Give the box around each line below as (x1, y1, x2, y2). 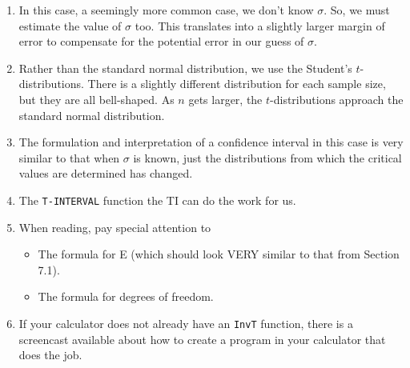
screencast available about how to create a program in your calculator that (18, 330, 386, 347)
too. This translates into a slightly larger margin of (135, 17, 385, 34)
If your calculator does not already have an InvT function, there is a (18, 314, 353, 331)
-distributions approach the (270, 90, 404, 107)
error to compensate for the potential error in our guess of (18, 33, 304, 50)
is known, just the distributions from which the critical (133, 149, 402, 166)
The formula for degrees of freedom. (38, 288, 214, 305)
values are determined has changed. (18, 165, 193, 182)
